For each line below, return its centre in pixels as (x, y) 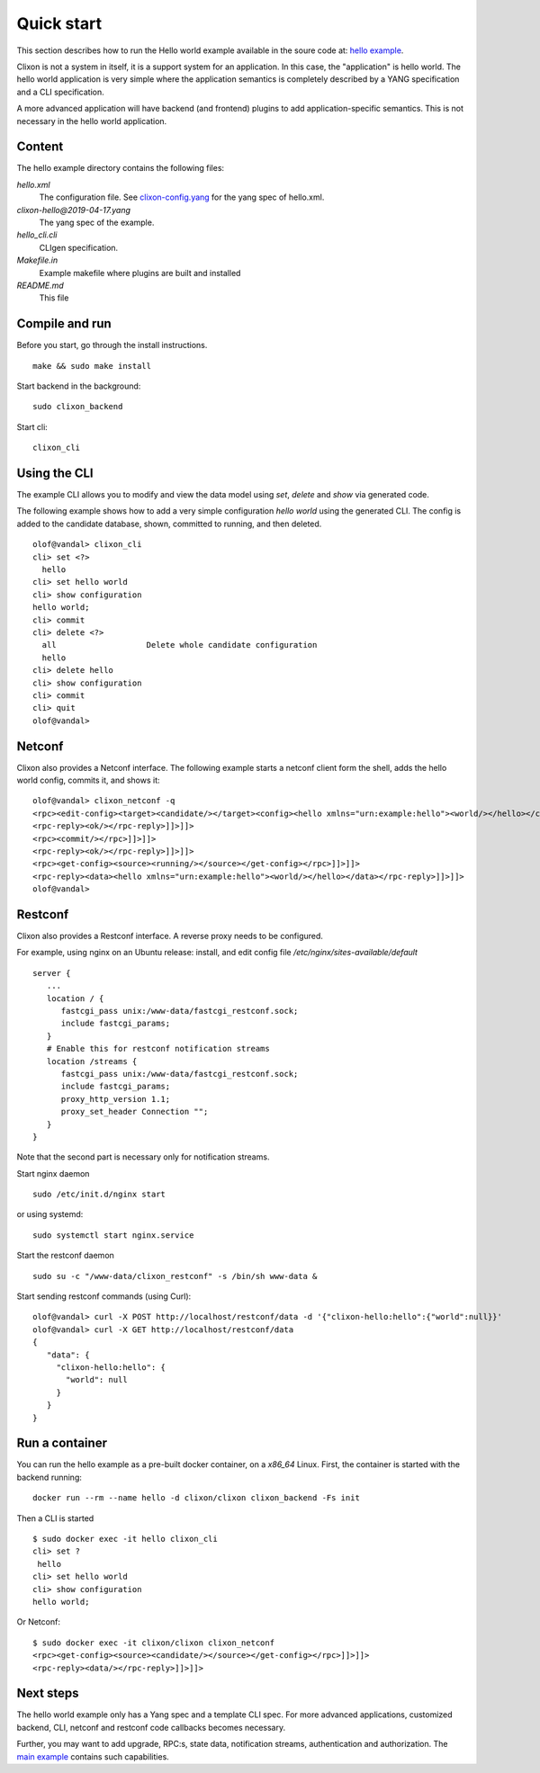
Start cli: (32, 426)
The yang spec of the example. (97, 222)
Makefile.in (37, 260)
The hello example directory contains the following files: (121, 168)
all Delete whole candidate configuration (180, 645)
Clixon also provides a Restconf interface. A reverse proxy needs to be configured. (170, 936)
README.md (40, 285)
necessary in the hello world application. (92, 121)
